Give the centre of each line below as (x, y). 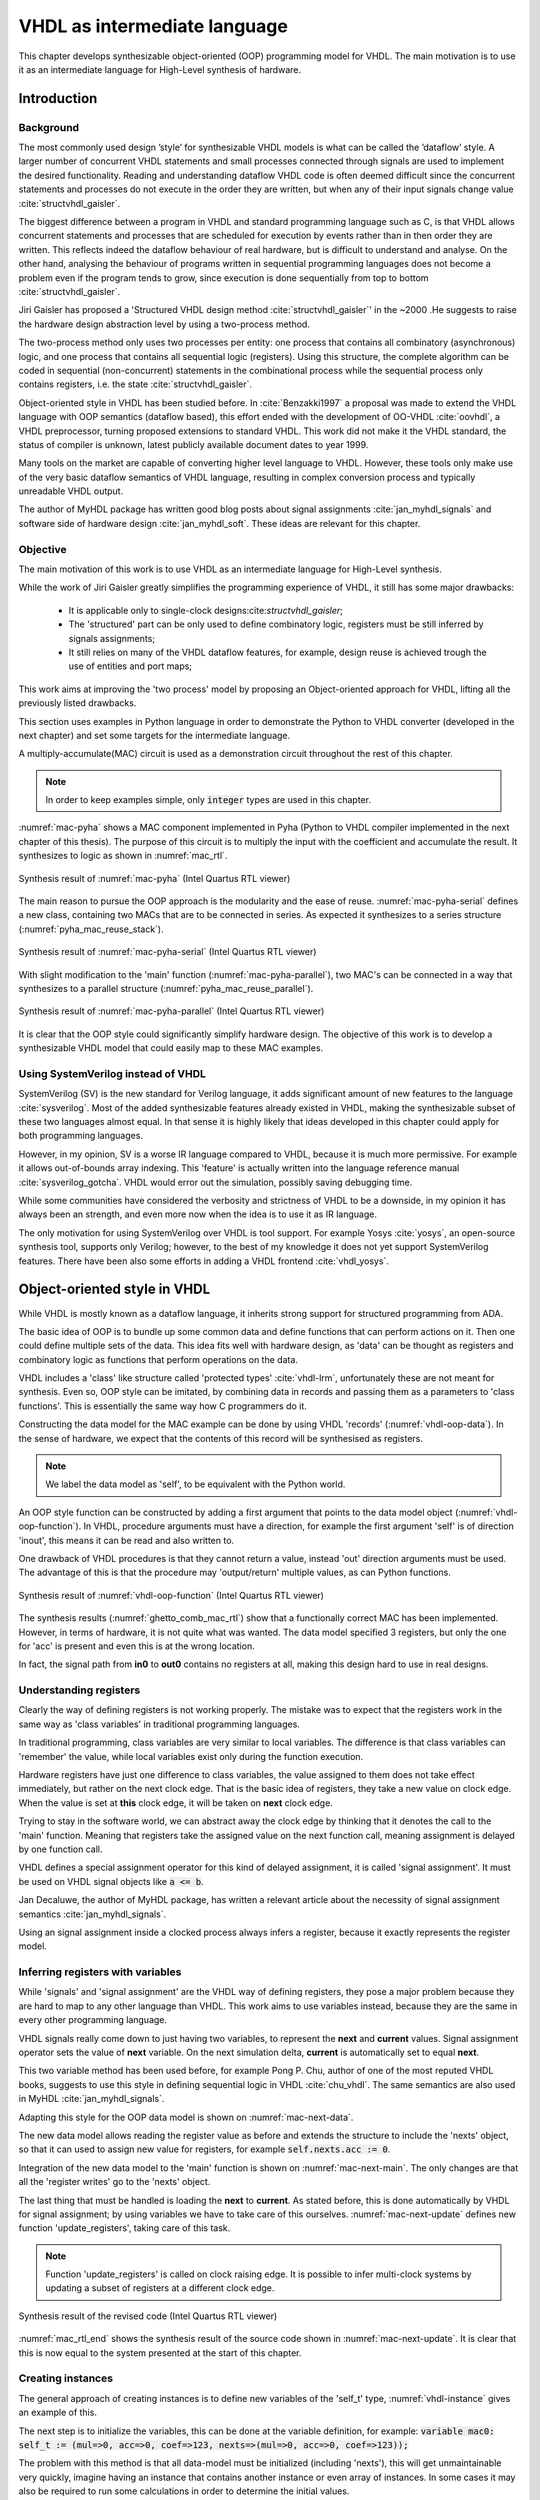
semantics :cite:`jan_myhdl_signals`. (92, 1914)
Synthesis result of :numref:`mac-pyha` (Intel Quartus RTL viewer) (154, 878)
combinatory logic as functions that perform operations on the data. (158, 1359)
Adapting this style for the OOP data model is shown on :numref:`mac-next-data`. (186, 2117)
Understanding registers (79, 1690)
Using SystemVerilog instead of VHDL (112, 1073)
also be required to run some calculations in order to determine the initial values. (184, 2491)
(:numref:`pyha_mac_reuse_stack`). (91, 929)
